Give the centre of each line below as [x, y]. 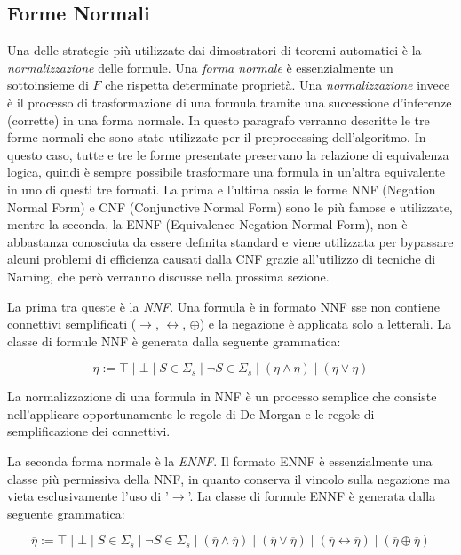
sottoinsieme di [48, 85]
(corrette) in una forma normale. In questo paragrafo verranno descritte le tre [219, 119]
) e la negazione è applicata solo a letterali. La [326, 324]
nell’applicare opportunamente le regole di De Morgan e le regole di [191, 413]
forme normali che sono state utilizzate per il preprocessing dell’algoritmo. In [217, 137]
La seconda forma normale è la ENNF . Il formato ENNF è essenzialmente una [220, 461]
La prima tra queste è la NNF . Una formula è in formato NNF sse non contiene [223, 306]
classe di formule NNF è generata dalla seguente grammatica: [174, 341]
